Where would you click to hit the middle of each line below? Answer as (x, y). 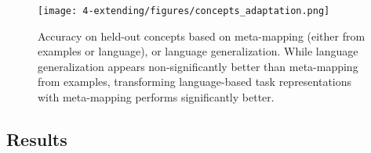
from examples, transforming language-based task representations (195, 82)
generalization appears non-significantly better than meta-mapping (198, 66)
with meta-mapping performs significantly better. (156, 97)
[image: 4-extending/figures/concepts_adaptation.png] (184, 11)
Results (37, 139)
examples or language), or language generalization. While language (198, 51)
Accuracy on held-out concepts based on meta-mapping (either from (202, 36)
